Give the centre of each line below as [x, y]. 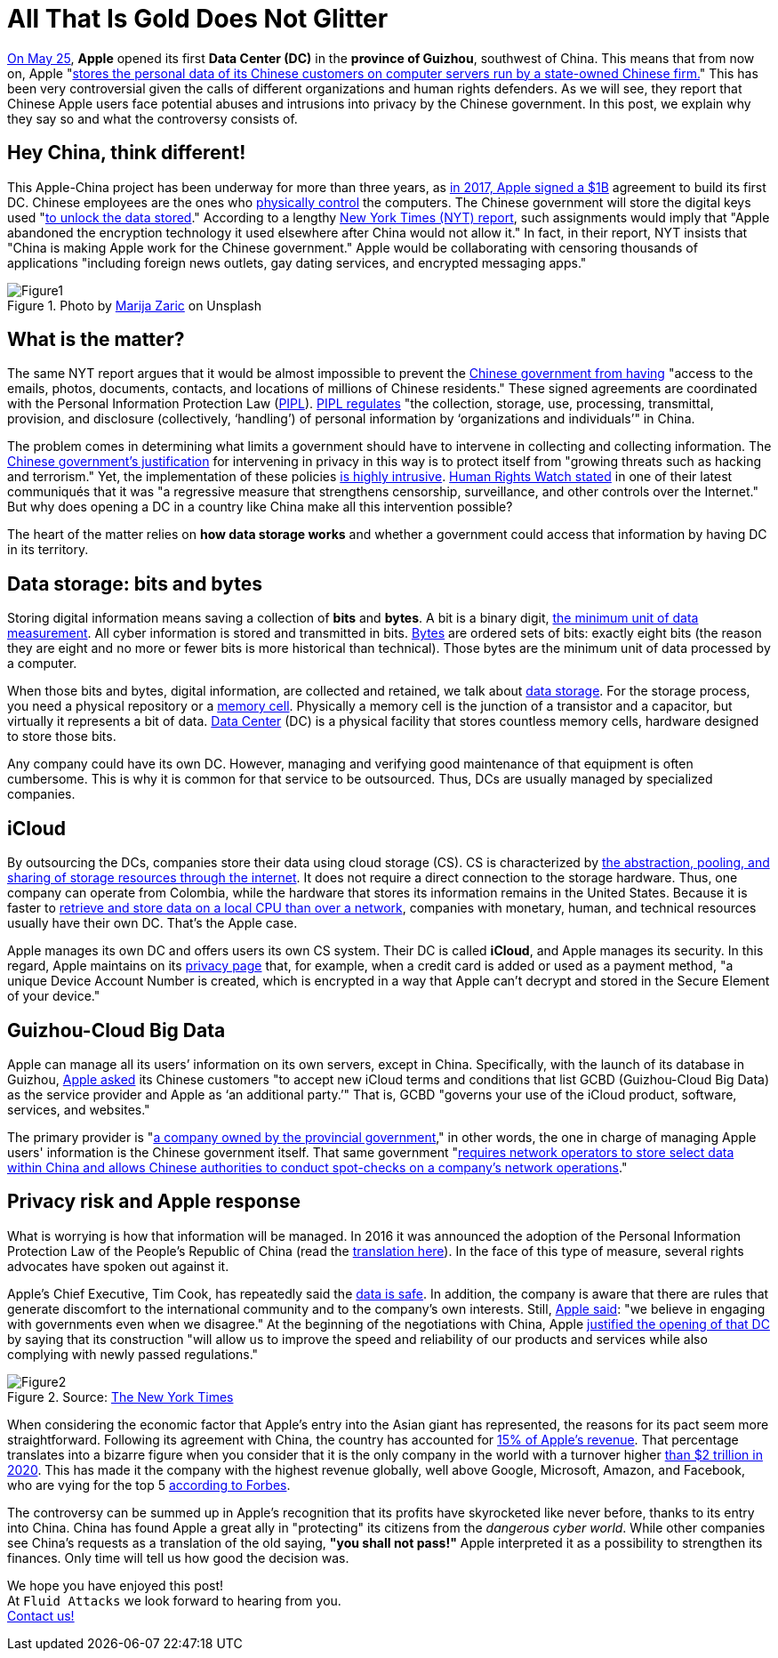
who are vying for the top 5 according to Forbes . [149, 1485]
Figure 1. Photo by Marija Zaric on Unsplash [134, 305]
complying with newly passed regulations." [133, 1354]
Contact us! [41, 1615]
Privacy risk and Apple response [154, 1202]
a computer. [42, 664]
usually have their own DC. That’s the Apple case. [152, 923]
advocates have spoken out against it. [118, 1266]
